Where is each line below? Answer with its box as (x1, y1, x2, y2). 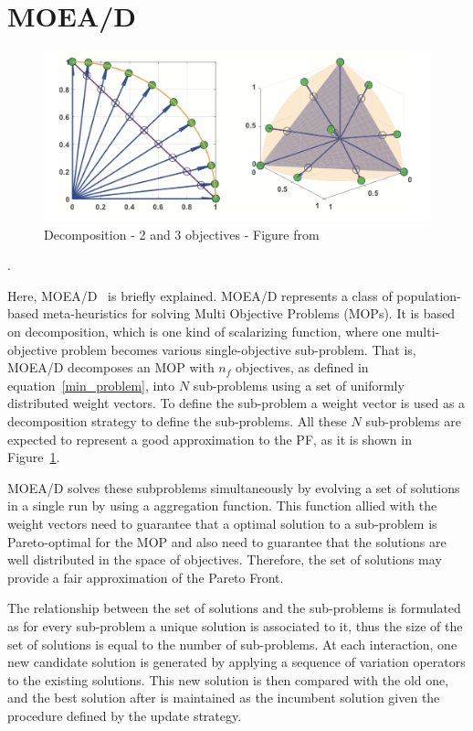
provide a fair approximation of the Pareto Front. (7, 567, 284, 586)
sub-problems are (365, 411, 461, 430)
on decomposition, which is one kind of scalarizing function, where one (7, 322, 402, 340)
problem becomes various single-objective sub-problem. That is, (61, 339, 416, 359)
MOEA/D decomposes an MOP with (7, 358, 215, 377)
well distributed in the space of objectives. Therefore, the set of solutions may (7, 550, 442, 569)
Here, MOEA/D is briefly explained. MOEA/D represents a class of (7, 285, 393, 305)
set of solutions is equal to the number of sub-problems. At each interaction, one (7, 634, 457, 653)
